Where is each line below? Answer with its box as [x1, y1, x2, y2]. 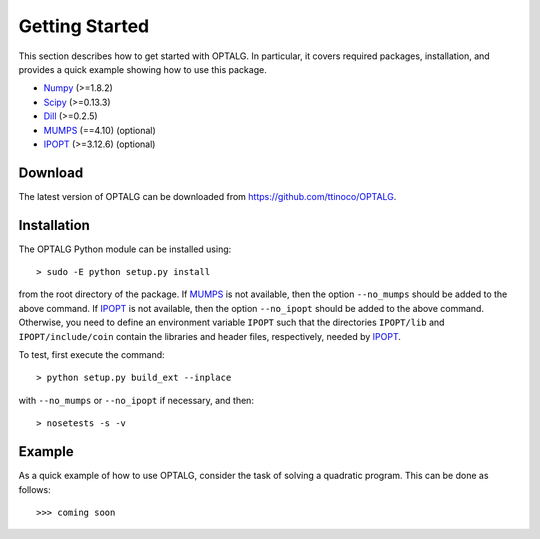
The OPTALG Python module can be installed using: [18, 243, 232, 255]
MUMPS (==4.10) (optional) [43, 124, 157, 136]
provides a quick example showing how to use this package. [18, 63, 267, 75]
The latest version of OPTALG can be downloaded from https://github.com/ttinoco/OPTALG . [18, 190, 397, 202]
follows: [18, 483, 51, 495]
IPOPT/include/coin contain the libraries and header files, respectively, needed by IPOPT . [18, 330, 402, 342]
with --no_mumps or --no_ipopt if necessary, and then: [18, 394, 255, 406]
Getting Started [18, 15, 150, 37]
